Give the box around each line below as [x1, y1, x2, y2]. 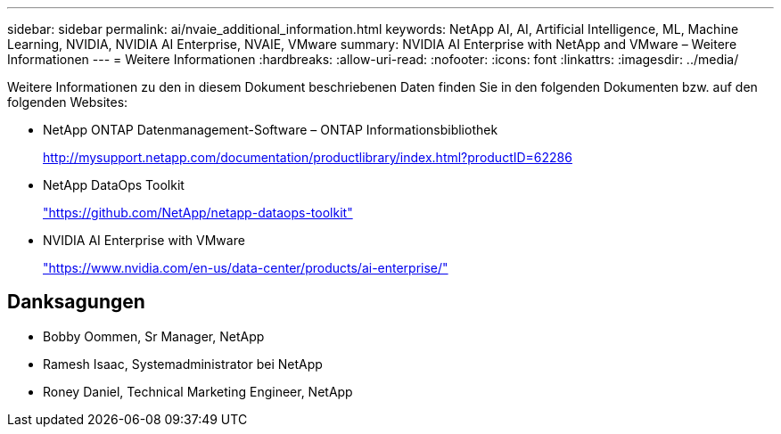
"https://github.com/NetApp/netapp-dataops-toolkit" [43, 205, 353, 220]
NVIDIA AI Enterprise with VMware [43, 233, 245, 248]
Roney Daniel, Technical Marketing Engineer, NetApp [43, 383, 353, 399]
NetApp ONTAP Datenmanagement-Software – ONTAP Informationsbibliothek [43, 122, 498, 137]
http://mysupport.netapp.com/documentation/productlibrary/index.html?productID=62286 [43, 150, 572, 165]
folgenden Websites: [7, 94, 128, 110]
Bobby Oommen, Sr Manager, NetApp [43, 328, 265, 344]
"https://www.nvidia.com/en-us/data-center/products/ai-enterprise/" [43, 260, 448, 275]
